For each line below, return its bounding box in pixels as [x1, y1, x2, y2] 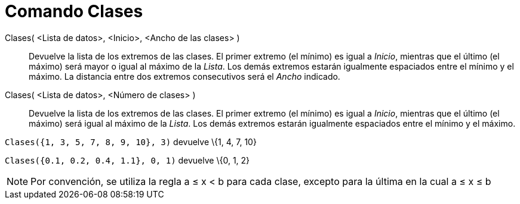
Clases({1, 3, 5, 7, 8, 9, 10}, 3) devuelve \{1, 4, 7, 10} [5, 136, 257, 147]
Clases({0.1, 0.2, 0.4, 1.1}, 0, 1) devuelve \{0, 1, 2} [5, 155, 250, 165]
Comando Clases [5, 1, 143, 21]
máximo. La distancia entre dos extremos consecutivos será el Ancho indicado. [29, 71, 340, 81]
